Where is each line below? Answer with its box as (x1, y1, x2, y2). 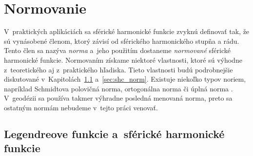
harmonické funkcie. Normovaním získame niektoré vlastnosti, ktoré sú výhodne (4, 54, 242, 65)
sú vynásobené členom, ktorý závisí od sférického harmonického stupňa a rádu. (4, 35, 239, 46)
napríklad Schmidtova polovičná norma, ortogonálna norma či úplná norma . (4, 83, 233, 93)
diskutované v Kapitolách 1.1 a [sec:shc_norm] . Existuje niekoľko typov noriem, (4, 74, 246, 84)
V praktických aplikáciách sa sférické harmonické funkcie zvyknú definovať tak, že (4, 26, 250, 36)
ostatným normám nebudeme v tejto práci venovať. (4, 102, 158, 112)
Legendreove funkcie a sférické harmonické (4, 126, 225, 141)
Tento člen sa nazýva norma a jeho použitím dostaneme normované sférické (4, 45, 231, 55)
